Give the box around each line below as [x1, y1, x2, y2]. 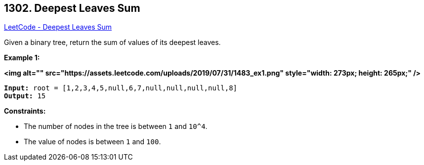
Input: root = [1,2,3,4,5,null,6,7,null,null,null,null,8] [4, 84, 238, 92]
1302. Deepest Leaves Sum [4, 2, 140, 14]
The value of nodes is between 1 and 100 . [24, 137, 161, 146]
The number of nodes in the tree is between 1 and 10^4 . [24, 122, 208, 131]
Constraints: [4, 107, 46, 116]
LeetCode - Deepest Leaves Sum [4, 23, 112, 32]
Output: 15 [4, 92, 46, 100]
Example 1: [4, 53, 40, 62]
